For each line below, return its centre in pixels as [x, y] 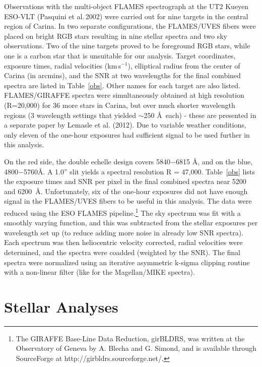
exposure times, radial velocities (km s [63, 65]
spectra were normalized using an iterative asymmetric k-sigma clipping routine [127, 262]
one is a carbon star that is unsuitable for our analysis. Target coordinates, [120, 55]
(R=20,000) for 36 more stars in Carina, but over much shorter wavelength [120, 105]
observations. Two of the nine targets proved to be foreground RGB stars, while [127, 46]
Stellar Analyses [61, 306]
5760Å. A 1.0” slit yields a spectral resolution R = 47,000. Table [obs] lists [139, 171]
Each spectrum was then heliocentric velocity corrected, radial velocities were [123, 242]
